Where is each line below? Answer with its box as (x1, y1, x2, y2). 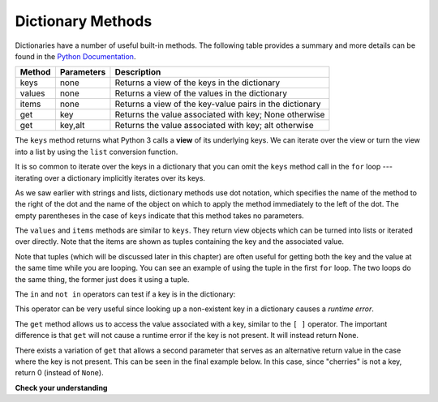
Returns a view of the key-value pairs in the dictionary (114, 98, 321, 109)
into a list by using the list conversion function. (15, 147, 178, 156)
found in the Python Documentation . (15, 51, 136, 61)
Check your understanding (15, 383, 108, 392)
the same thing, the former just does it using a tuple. (15, 274, 190, 284)
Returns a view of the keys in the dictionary (114, 77, 280, 88)
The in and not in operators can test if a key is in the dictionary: (15, 289, 236, 299)
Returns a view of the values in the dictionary (114, 88, 288, 99)
